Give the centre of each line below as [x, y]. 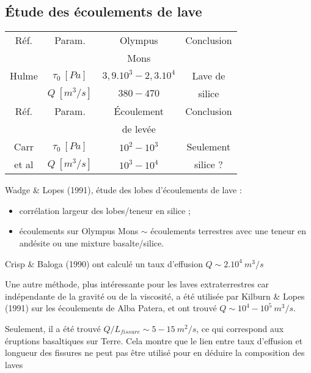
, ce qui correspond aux [240, 328]
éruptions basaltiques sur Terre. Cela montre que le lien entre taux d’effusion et [154, 340]
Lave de [209, 76]
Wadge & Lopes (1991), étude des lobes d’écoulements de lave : [123, 190]
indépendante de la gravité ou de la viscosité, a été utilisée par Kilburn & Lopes [155, 296]
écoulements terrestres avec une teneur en [229, 231]
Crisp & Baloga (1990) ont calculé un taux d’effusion [104, 263]
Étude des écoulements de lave [104, 11]
